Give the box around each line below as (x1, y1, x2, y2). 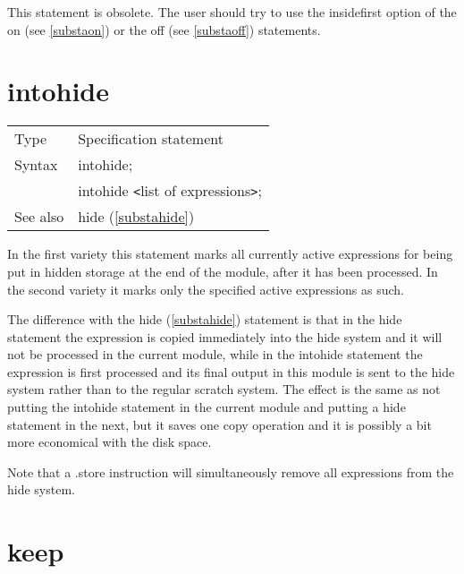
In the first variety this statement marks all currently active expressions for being (7, 244, 453, 263)
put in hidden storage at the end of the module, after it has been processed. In (7, 261, 438, 280)
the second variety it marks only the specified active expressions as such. (7, 279, 405, 298)
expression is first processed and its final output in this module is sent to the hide (7, 362, 455, 381)
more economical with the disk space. (7, 433, 212, 451)
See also (14, 206, 64, 227)
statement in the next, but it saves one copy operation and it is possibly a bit (7, 415, 432, 433)
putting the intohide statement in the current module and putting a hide (7, 398, 406, 416)
